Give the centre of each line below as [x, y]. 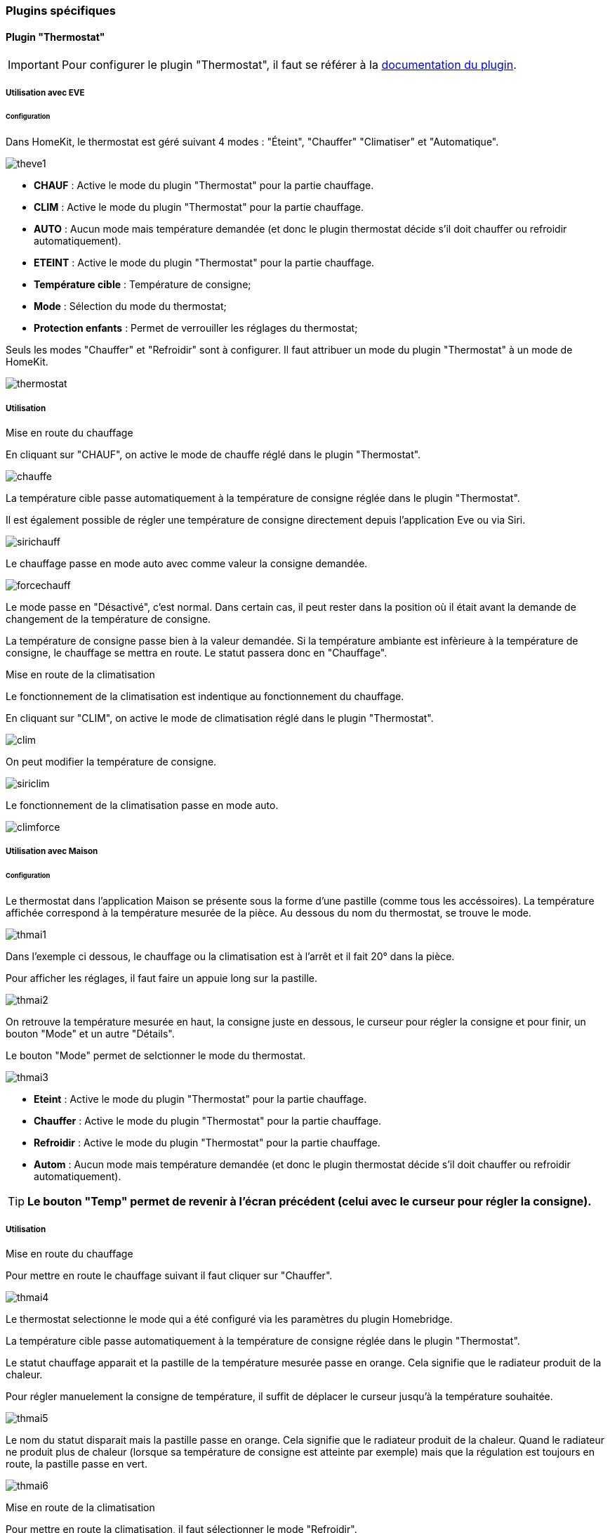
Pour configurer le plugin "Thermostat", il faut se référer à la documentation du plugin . [289, 65]
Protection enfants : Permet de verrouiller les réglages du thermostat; [196, 328]
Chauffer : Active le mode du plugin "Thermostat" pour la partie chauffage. [207, 1121]
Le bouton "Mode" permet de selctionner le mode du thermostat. [156, 1056]
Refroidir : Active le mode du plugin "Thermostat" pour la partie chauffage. [207, 1143]
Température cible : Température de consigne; [142, 285]
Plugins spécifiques [61, 11]
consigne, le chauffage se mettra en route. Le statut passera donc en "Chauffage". [197, 653]
